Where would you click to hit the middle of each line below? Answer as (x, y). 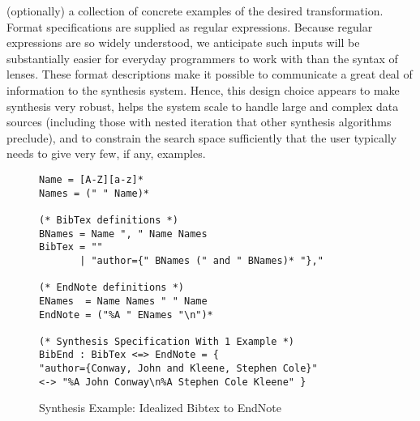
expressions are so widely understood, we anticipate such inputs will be (183, 43)
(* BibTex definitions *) (109, 220)
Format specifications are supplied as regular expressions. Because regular (190, 26)
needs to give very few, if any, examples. (106, 153)
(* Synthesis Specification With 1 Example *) (167, 341)
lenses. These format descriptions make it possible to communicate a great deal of (210, 74)
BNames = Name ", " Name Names (123, 234)
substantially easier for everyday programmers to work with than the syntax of (202, 58)
